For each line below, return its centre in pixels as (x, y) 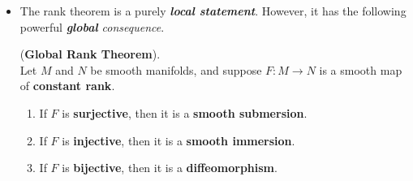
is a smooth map (361, 69)
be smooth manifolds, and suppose (176, 69)
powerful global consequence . (92, 26)
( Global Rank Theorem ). (90, 54)
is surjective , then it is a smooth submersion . (185, 112)
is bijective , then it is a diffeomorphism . (170, 168)
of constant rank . (67, 86)
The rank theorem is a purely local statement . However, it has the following (213, 11)
